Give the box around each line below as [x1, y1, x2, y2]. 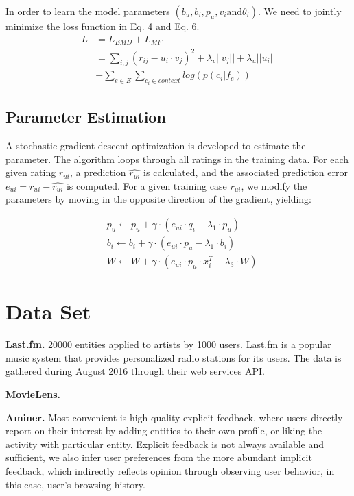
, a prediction [69, 165, 126, 179]
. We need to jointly [257, 4, 342, 18]
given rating [5, 165, 56, 179]
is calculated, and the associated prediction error [143, 165, 348, 179]
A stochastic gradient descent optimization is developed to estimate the [5, 138, 306, 153]
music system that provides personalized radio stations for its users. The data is [5, 350, 342, 364]
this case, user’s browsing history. [5, 477, 145, 491]
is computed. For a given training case [66, 178, 227, 193]
